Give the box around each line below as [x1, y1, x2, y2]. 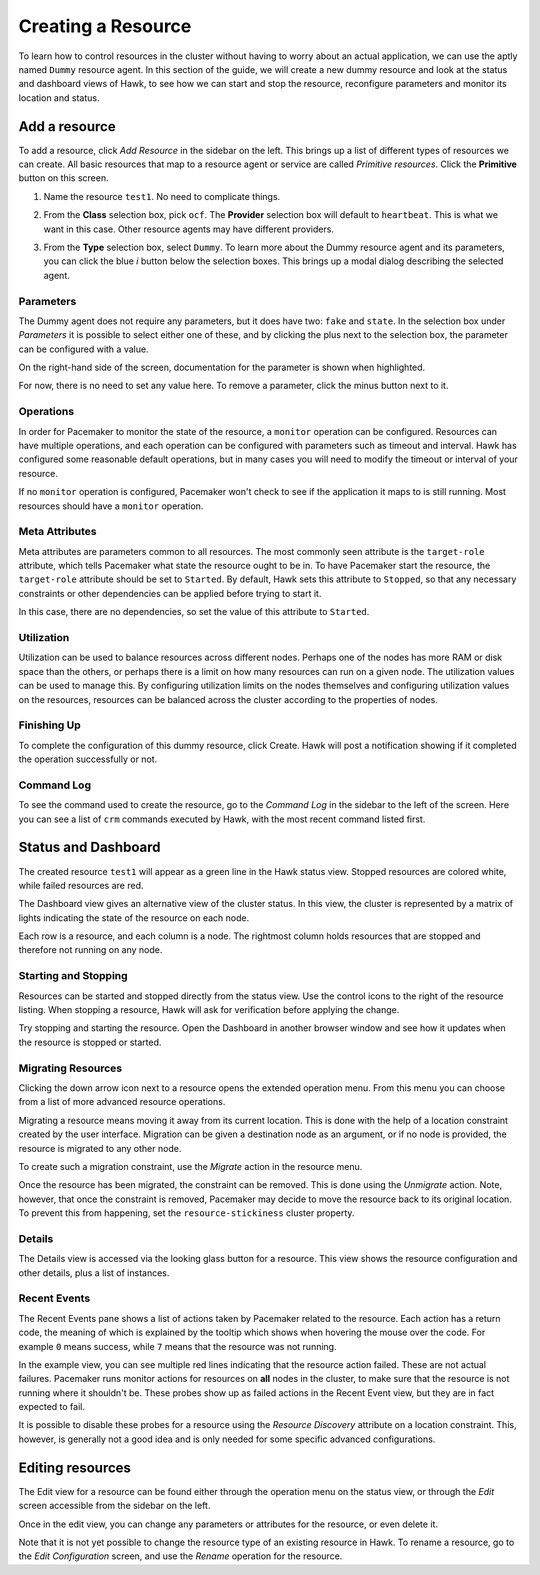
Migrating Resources [18, 1061, 123, 1075]
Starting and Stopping [18, 969, 129, 983]
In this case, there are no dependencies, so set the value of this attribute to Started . [18, 606, 370, 618]
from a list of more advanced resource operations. [18, 1096, 226, 1108]
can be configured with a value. [18, 343, 149, 355]
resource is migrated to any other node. [18, 1142, 182, 1154]
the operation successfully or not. [18, 753, 158, 765]
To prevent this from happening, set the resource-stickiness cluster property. [18, 1207, 355, 1219]
